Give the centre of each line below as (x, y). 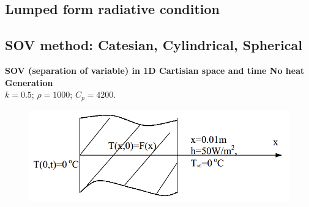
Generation (29, 82)
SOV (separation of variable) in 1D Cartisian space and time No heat (155, 70)
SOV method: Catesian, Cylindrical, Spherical (154, 45)
